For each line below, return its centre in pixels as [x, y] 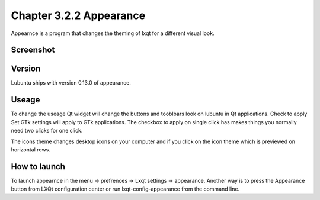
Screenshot [33, 50]
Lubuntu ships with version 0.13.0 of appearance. [71, 83]
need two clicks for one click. [47, 131]
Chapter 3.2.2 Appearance [78, 15]
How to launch [38, 167]
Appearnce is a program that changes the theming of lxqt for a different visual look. [113, 33]
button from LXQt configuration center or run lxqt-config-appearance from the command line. [125, 189]
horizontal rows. [31, 149]
